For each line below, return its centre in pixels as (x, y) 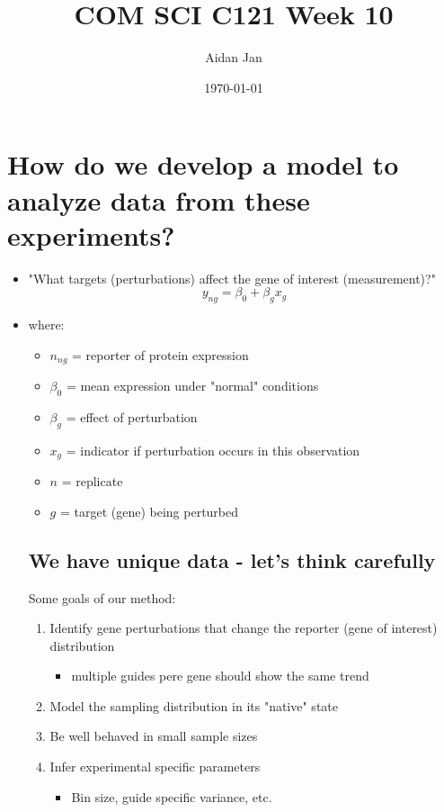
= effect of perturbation (132, 416)
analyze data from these (159, 199)
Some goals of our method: (102, 597)
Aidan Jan (234, 57)
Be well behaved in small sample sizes (154, 736)
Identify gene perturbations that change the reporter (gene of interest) (244, 628)
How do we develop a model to (203, 164)
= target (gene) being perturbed (149, 511)
